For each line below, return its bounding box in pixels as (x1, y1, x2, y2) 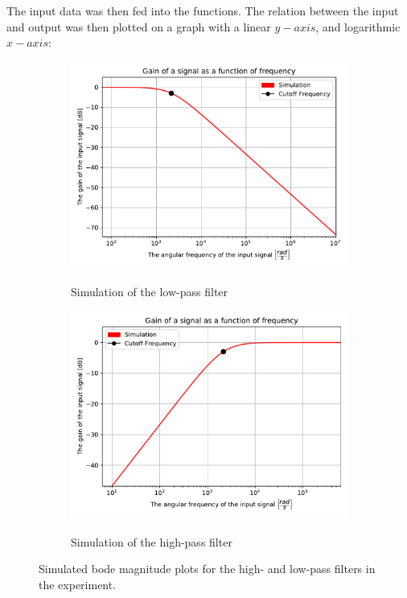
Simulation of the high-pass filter (71, 533, 232, 550)
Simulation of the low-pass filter (71, 283, 228, 300)
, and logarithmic (315, 18, 401, 35)
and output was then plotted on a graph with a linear (6, 18, 271, 35)
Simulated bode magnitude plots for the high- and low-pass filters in (39, 560, 376, 577)
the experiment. (39, 575, 117, 592)
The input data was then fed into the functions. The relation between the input (6, 2, 399, 19)
